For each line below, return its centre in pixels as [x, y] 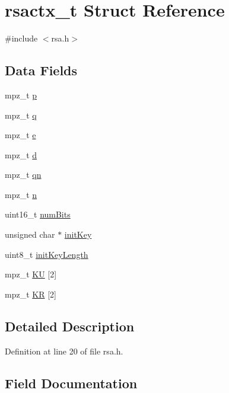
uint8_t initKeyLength [47, 254]
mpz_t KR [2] [31, 294]
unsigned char [30, 234]
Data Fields [41, 70]
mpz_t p [21, 95]
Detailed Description [70, 326]
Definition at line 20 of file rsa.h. [64, 351]
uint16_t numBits [38, 214]
